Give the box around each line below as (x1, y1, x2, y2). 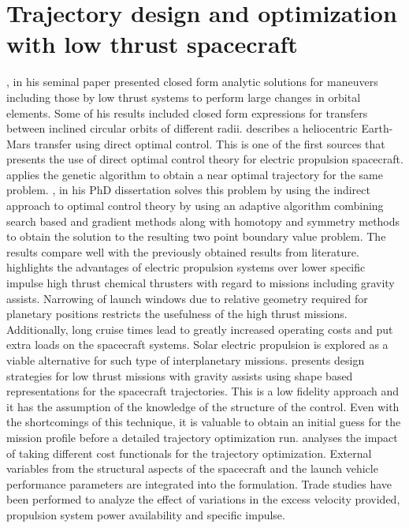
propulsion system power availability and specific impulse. (6, 506, 285, 522)
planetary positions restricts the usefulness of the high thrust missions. (6, 305, 348, 322)
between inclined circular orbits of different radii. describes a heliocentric (6, 120, 358, 137)
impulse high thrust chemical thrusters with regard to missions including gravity (6, 275, 395, 291)
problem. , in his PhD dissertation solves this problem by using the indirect (6, 182, 370, 198)
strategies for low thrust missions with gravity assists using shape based (6, 367, 353, 384)
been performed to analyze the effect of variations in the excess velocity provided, (6, 491, 400, 507)
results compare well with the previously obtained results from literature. (6, 243, 359, 260)
